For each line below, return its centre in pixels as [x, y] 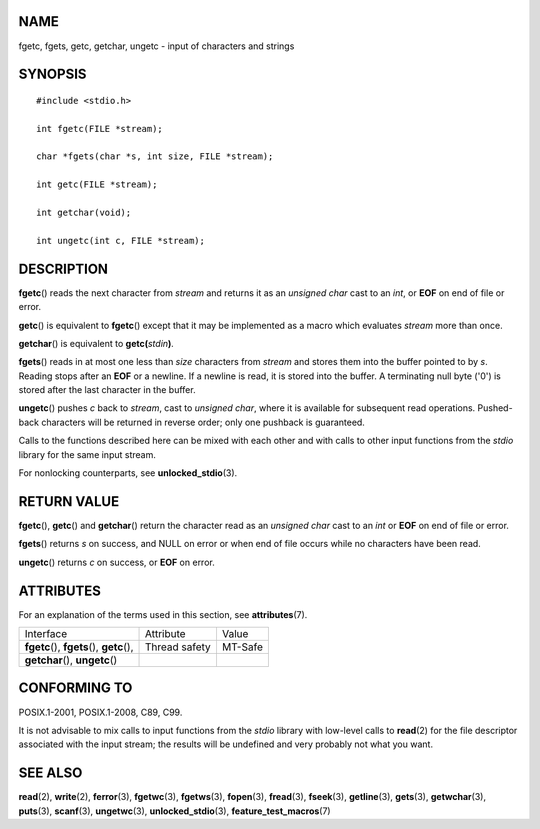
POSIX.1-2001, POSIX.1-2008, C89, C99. [100, 712]
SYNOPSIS [52, 74]
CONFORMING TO [75, 688]
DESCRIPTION [63, 268]
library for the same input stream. [87, 454]
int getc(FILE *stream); [97, 184]
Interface [46, 634]
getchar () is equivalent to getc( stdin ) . [96, 343]
